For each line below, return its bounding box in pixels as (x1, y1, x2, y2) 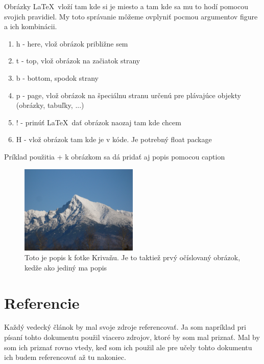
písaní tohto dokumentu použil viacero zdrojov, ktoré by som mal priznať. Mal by (4, 332, 260, 343)
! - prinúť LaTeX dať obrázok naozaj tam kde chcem (16, 117, 181, 127)
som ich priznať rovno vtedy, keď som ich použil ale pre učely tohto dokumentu (4, 342, 252, 352)
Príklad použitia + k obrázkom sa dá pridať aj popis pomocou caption (4, 151, 225, 162)
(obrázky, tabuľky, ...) (16, 100, 84, 110)
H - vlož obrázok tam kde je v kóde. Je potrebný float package (16, 134, 212, 145)
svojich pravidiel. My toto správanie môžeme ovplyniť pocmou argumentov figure (4, 11, 258, 21)
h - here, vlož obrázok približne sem (16, 38, 128, 49)
